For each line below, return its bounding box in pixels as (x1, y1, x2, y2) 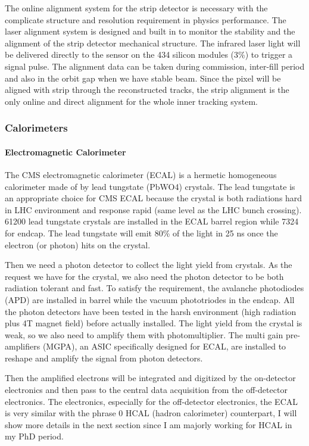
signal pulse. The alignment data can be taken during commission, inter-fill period (5, 60, 305, 72)
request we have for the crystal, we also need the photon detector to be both (5, 270, 284, 282)
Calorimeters (5, 120, 68, 135)
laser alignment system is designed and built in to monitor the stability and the (5, 25, 295, 38)
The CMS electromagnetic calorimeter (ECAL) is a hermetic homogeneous (5, 168, 277, 180)
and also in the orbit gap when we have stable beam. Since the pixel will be (5, 71, 281, 84)
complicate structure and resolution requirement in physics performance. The (5, 13, 286, 26)
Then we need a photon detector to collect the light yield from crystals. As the (5, 258, 292, 271)
